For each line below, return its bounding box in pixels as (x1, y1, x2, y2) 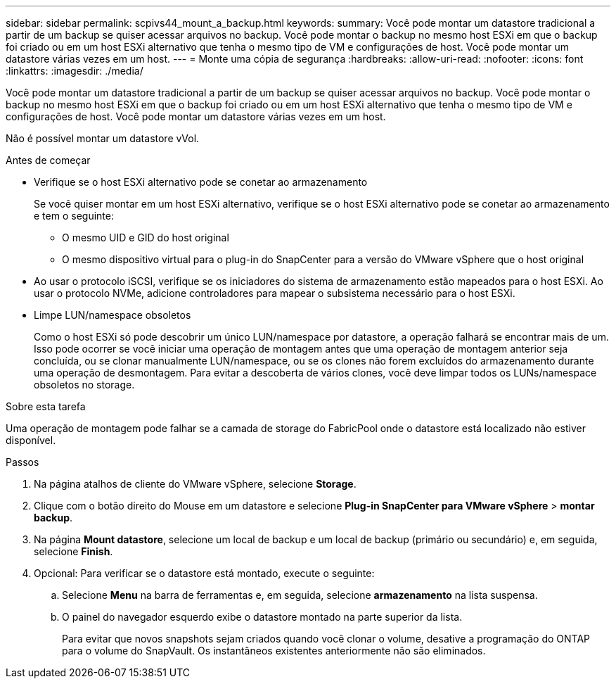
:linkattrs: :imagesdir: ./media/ (6, 65, 143, 77)
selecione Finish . (34, 545, 113, 557)
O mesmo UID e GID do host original (62, 232, 229, 243)
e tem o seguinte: (34, 210, 114, 222)
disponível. (6, 434, 56, 446)
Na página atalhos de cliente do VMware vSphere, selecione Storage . (34, 478, 357, 490)
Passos (6, 456, 39, 468)
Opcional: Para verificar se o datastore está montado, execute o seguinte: (34, 567, 375, 579)
